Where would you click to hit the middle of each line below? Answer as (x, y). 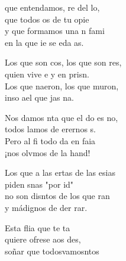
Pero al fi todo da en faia (50, 140)
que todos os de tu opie (47, 19)
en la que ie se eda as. (44, 42)
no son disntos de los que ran (57, 196)
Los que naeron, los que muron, (62, 86)
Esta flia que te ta (38, 227)
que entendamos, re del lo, (52, 7)
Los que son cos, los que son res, (63, 62)
